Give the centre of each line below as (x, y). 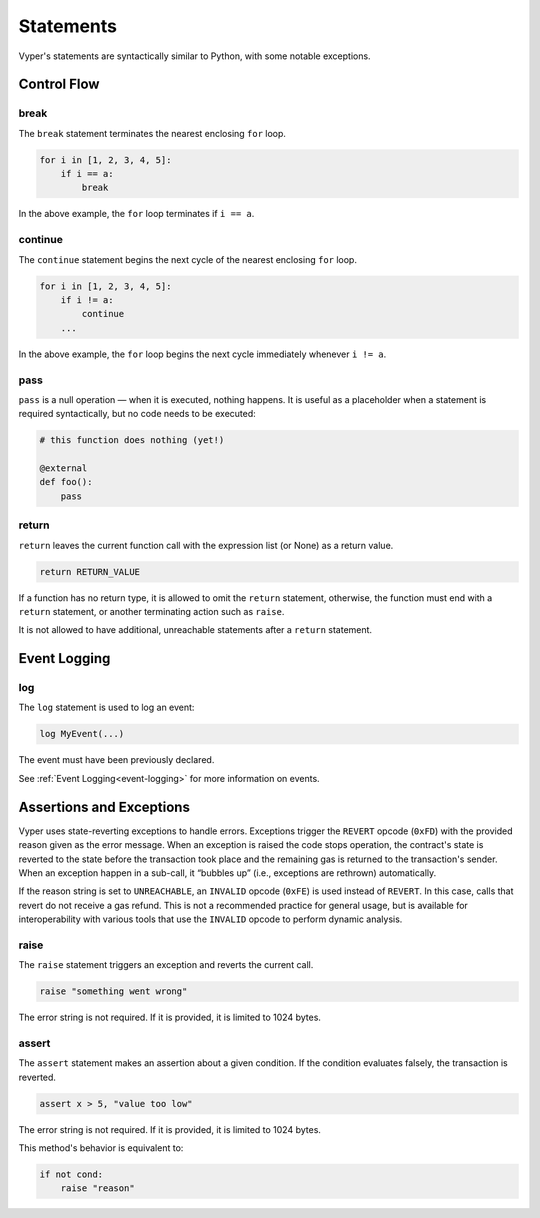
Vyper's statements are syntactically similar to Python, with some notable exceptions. (194, 56)
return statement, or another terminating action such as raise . (151, 611)
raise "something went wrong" (113, 991)
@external (63, 468)
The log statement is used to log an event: (106, 707)
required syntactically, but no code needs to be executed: (137, 414)
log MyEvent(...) (82, 734)
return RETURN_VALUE (89, 571)
